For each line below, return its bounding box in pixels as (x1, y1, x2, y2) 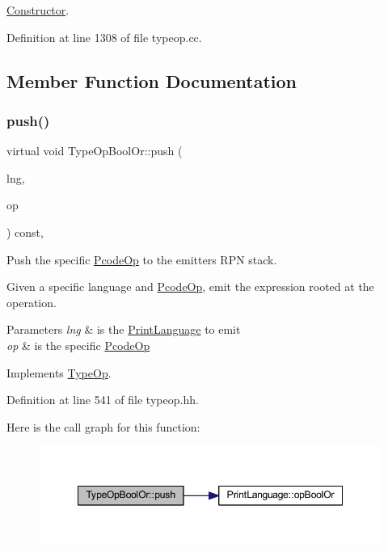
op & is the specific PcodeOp (6, 336, 150, 353)
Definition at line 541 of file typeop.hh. (6, 391, 199, 408)
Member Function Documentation (6, 68, 297, 93)
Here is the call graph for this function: (6, 418, 200, 435)
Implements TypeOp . (6, 364, 112, 381)
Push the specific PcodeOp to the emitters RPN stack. (6, 251, 277, 268)
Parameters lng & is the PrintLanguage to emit (6, 321, 241, 338)
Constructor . (6, 2, 70, 18)
